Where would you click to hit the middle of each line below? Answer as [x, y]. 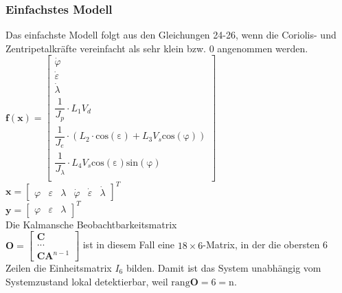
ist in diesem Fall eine [129, 245]
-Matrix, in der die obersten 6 [265, 245]
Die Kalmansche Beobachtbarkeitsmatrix [91, 224]
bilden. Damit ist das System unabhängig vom [224, 268]
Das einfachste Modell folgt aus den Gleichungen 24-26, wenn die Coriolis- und [171, 35]
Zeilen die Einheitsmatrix [59, 268]
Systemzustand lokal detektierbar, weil [87, 281]
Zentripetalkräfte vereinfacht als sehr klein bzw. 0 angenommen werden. [157, 48]
